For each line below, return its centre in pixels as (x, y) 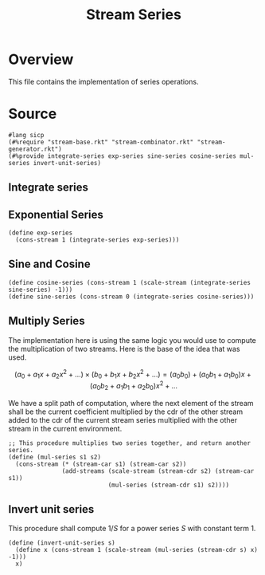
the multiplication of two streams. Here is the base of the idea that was (124, 349)
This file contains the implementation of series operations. (103, 81)
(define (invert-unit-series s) (62, 543)
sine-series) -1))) (41, 289)
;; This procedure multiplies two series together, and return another (129, 443)
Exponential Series (56, 214)
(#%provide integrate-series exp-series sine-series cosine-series (123, 156)
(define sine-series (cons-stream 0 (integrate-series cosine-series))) (131, 297)
